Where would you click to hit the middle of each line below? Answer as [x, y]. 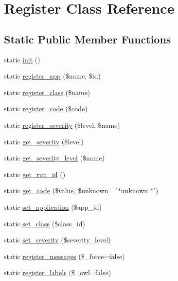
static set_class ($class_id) [44, 223]
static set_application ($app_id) [53, 207]
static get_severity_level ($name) [54, 158]
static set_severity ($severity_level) [57, 240]
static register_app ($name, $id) [52, 76]
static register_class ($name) [47, 92]
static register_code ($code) [46, 109]
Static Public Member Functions [88, 39]
